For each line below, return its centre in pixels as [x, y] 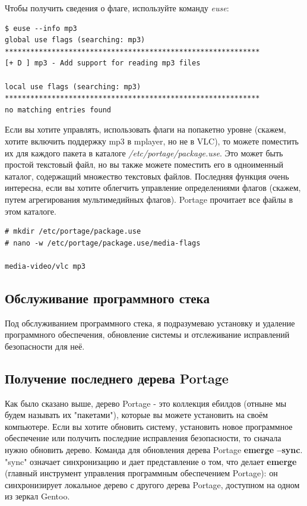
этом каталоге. [31, 211]
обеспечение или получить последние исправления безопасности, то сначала [143, 438]
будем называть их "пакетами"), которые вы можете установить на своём [137, 415]
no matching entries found [58, 110]
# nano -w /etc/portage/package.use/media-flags [103, 243]
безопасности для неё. [45, 346]
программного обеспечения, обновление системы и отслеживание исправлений [147, 334]
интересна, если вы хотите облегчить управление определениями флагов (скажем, [153, 188]
